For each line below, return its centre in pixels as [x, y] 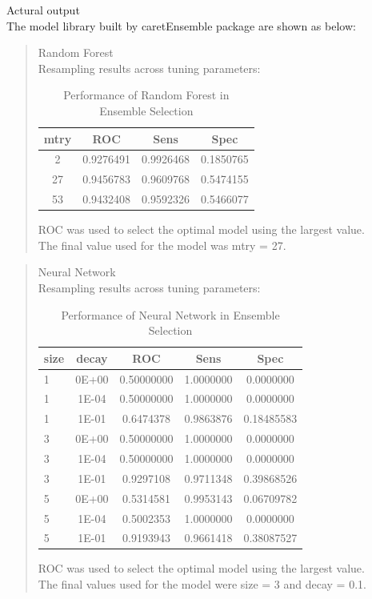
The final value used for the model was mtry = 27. [162, 245]
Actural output [43, 10]
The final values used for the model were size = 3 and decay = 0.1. [202, 584]
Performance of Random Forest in [146, 95]
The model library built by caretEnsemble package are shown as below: [181, 25]
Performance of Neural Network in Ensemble [170, 314]
